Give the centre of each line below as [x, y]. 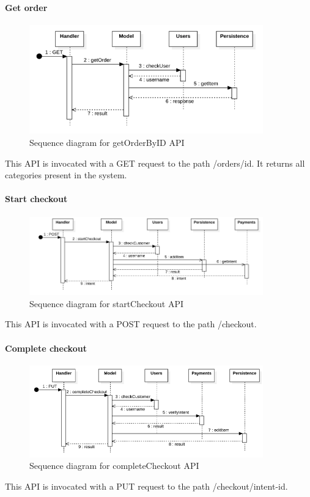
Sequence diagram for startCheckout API [106, 303]
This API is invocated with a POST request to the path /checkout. [131, 324]
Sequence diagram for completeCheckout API [114, 466]
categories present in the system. [66, 175]
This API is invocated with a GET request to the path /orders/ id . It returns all [155, 163]
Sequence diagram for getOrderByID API [107, 142]
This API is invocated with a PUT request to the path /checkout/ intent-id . [146, 486]
